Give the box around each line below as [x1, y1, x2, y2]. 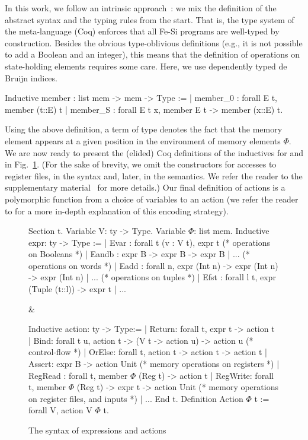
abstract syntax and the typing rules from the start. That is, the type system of [5, 13, 294, 26]
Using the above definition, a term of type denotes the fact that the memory [5, 123, 283, 135]
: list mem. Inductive [194, 224, 269, 237]
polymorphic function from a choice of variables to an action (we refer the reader [5, 192, 299, 205]
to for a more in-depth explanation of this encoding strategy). [5, 204, 229, 217]
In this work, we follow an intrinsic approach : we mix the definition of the [5, 2, 277, 14]
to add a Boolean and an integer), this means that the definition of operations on [5, 48, 300, 61]
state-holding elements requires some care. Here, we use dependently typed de [5, 59, 287, 72]
